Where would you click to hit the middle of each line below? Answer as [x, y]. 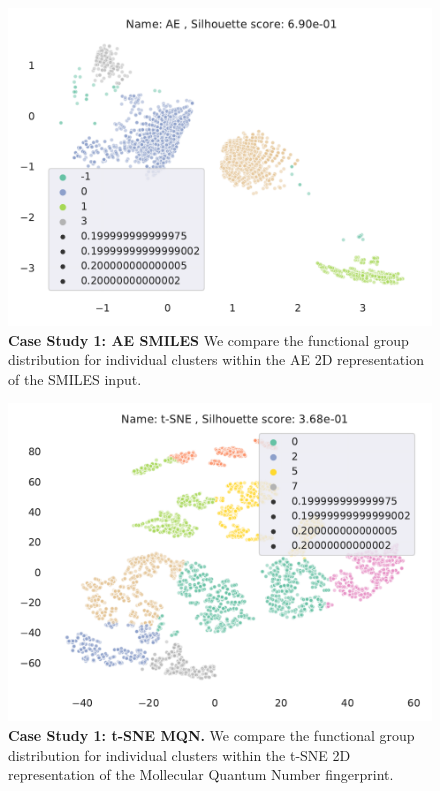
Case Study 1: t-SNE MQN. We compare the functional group [211, 734]
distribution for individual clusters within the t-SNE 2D [179, 754]
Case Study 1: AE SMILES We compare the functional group [208, 339]
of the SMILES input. [75, 378]
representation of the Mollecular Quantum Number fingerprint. [201, 774]
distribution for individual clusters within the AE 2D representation [216, 359]
